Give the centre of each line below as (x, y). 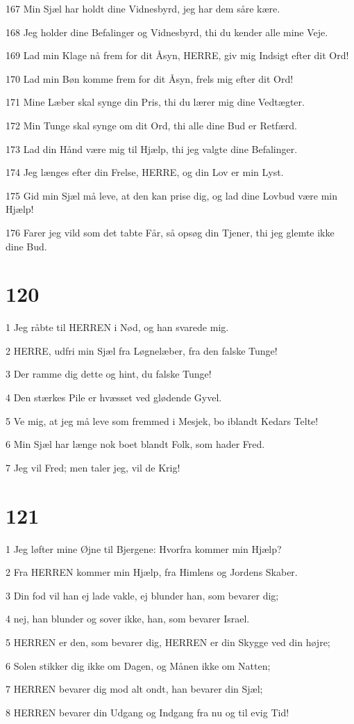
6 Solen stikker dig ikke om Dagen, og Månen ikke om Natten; (138, 665)
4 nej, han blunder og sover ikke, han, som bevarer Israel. (128, 619)
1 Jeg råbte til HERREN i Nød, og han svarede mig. (117, 327)
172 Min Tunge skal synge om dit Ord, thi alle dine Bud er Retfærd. (151, 125)
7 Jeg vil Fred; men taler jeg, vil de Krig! (93, 467)
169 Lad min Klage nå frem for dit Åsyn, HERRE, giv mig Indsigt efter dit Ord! (177, 55)
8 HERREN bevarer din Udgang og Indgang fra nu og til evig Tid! (147, 712)
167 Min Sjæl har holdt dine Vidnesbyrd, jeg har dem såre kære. (143, 8)
